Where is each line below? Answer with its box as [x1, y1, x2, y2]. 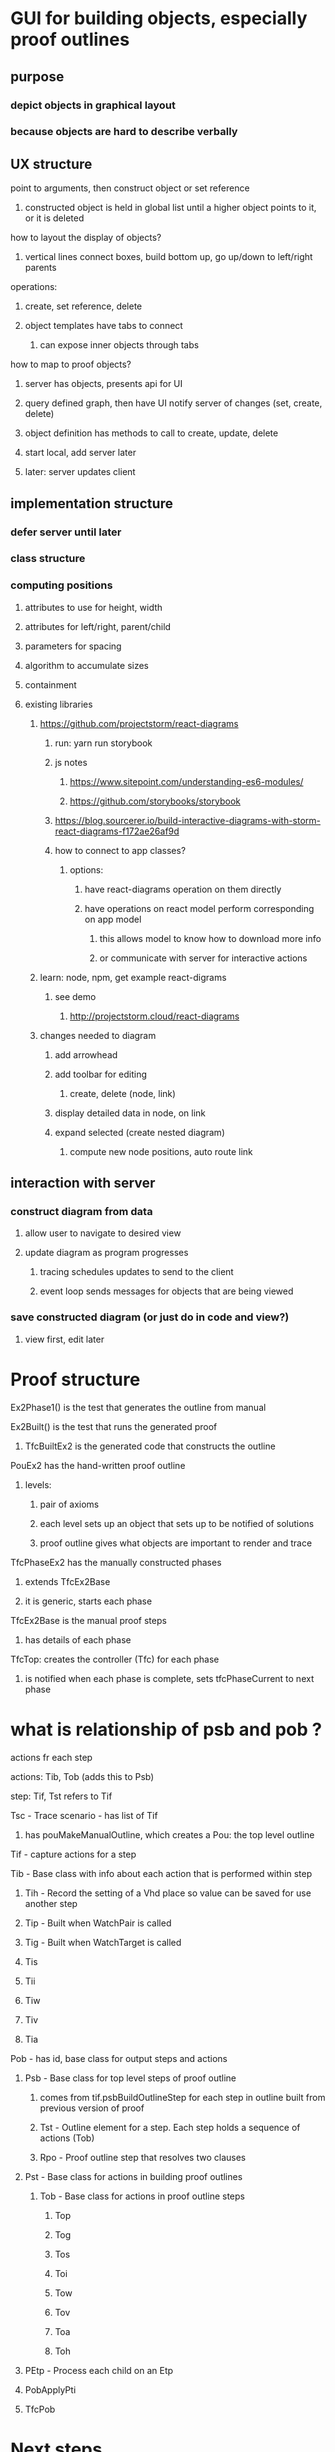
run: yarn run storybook [54, 737, 153, 749]
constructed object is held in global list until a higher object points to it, [24, 202, 317, 214]
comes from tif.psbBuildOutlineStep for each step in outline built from [39, 2091, 326, 2103]
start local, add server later [24, 447, 137, 459]
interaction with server [10, 1175, 156, 1192]
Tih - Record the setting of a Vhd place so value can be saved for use [24, 1887, 312, 1899]
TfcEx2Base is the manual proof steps [10, 1614, 167, 1626]
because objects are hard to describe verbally [10, 125, 238, 139]
